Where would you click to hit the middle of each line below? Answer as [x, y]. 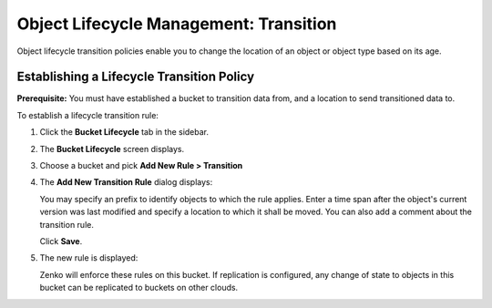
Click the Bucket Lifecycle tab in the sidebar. [124, 132]
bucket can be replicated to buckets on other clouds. [139, 288]
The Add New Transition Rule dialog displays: [126, 182]
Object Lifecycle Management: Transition [177, 24]
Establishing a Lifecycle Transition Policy [136, 77]
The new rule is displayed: [89, 258]
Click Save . [61, 241]
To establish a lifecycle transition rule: [88, 115]
